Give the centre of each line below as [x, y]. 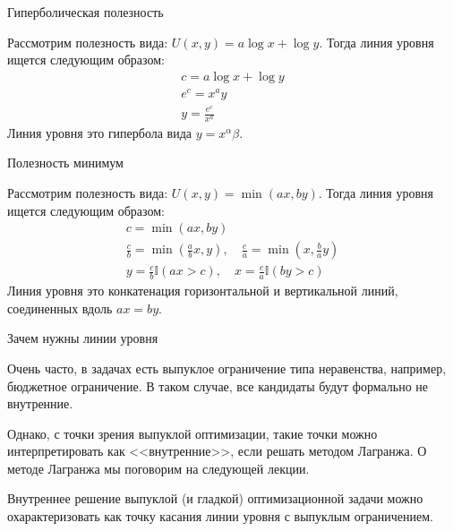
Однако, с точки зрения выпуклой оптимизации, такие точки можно [192, 433]
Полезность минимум [65, 163]
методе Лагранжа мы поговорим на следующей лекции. [158, 468]
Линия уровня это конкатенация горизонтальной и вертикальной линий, [203, 291]
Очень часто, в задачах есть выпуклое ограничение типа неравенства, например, [227, 368]
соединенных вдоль [60, 308]
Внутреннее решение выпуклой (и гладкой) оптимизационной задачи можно [215, 498]
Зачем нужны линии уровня [83, 338]
